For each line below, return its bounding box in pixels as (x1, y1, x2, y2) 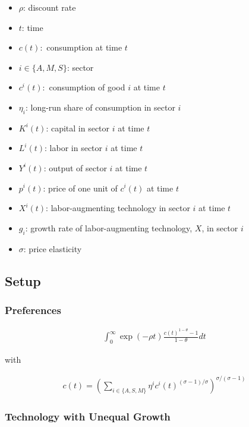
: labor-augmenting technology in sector (46, 202, 190, 214)
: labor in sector (45, 142, 103, 154)
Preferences (5, 302, 61, 317)
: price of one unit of (43, 181, 118, 194)
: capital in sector (46, 121, 110, 134)
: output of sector (43, 161, 107, 174)
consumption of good (49, 81, 125, 93)
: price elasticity (23, 242, 82, 255)
